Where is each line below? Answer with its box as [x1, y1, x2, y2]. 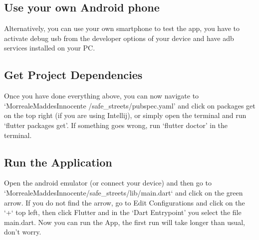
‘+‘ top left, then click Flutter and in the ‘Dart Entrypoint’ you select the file [4, 207, 242, 217]
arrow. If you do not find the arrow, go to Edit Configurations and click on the [4, 197, 245, 207]
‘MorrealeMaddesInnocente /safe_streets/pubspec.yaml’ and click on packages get [4, 100, 256, 110]
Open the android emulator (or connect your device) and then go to [4, 177, 212, 188]
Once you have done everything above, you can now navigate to [4, 90, 199, 101]
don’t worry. [4, 226, 41, 237]
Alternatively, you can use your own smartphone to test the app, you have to [4, 23, 240, 33]
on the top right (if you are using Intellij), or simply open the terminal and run [4, 110, 247, 120]
